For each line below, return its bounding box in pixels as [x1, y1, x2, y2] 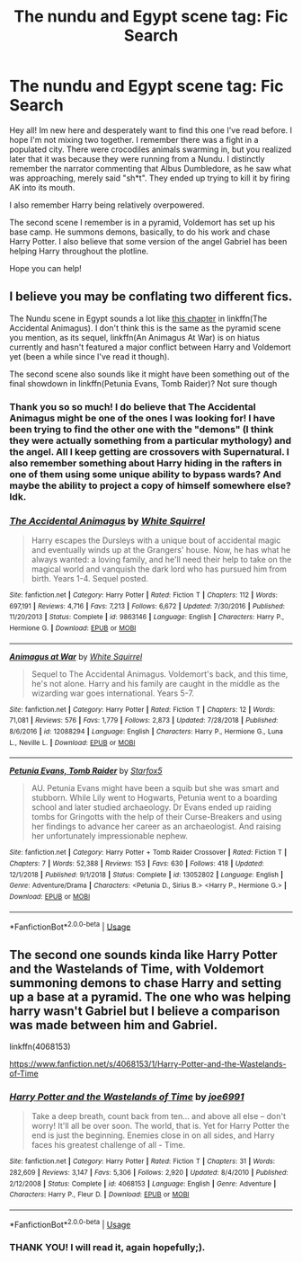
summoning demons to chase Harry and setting [9, 975, 281, 991]
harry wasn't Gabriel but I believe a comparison [9, 1003, 280, 1018]
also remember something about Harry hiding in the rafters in [9, 457, 282, 469]
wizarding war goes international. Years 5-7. [31, 688, 195, 698]
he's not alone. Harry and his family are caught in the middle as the [31, 678, 280, 689]
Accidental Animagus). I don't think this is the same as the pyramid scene [9, 322, 281, 333]
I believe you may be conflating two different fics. [9, 289, 293, 305]
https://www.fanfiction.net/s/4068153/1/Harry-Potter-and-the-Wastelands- [9, 1058, 287, 1069]
